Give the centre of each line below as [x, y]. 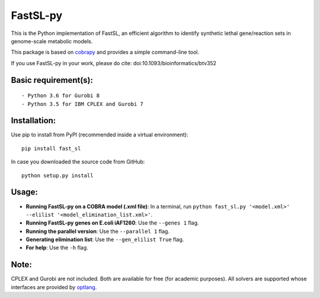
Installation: [33, 121]
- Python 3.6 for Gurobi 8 [61, 96]
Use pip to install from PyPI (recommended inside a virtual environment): [100, 135]
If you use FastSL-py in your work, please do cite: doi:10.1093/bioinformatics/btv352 [113, 63]
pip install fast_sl [51, 148]
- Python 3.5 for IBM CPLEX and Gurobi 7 [82, 104]
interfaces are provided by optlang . [54, 287]
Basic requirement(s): [52, 80]
